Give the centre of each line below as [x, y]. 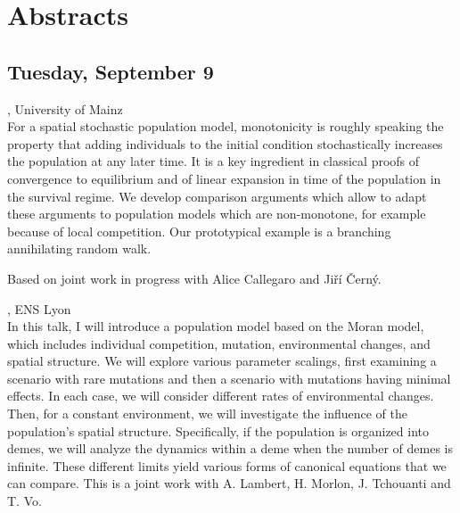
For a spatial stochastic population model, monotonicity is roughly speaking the [226, 126]
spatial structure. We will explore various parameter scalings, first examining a [222, 361]
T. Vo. [25, 501]
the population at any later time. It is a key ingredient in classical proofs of [214, 161]
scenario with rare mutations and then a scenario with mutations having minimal [229, 378]
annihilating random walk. [79, 248]
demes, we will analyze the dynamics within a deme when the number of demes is [230, 448]
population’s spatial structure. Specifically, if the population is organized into [218, 430]
